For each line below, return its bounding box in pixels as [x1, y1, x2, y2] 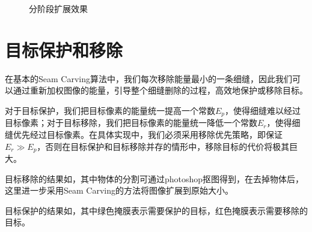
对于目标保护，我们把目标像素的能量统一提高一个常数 [5, 104, 215, 116]
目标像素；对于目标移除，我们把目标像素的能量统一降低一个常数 [5, 116, 257, 129]
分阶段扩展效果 [29, 2, 88, 14]
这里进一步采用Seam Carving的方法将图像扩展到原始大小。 [5, 184, 233, 197]
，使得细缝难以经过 [225, 104, 301, 116]
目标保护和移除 [5, 37, 123, 62]
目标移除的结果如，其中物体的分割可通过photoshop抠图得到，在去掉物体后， [5, 172, 304, 185]
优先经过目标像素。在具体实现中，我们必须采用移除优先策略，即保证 [13, 128, 283, 140]
